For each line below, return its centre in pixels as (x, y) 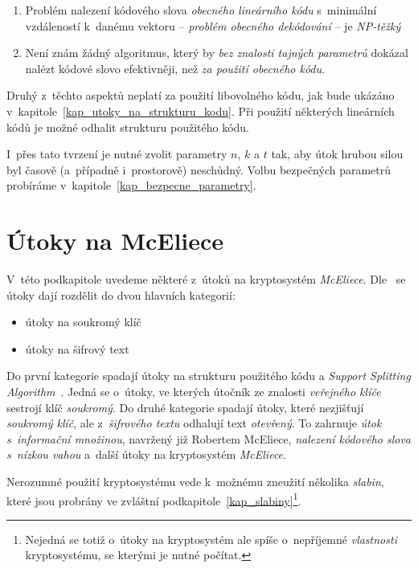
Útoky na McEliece (115, 241)
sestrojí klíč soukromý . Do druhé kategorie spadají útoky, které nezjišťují (185, 407)
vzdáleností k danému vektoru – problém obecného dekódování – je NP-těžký (213, 25)
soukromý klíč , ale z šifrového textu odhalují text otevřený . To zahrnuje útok (194, 423)
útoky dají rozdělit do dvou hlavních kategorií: (121, 294)
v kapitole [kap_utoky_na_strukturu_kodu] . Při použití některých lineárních (201, 110)
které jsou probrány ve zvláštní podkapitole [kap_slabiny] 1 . (154, 499)
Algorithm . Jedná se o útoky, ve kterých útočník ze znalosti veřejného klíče (194, 392)
